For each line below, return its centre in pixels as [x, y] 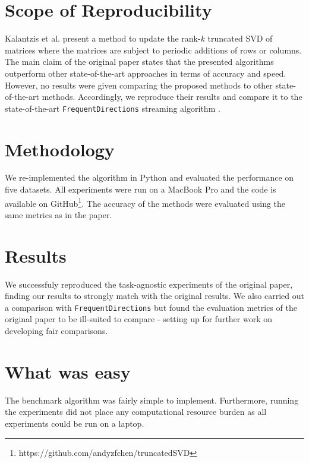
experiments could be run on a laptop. [75, 423]
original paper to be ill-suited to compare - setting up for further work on [139, 319]
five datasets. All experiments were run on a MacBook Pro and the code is [141, 189]
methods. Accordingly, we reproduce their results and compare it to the [172, 97]
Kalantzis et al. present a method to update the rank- [103, 38]
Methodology [60, 149]
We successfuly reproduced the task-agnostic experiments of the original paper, [149, 284]
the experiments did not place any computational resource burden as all [136, 412]
